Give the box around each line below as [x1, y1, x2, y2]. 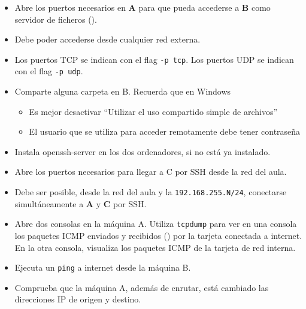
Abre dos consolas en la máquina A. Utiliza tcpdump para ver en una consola [14, 217, 297, 230]
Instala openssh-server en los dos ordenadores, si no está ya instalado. [14, 145, 271, 157]
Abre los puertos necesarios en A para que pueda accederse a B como [14, 1, 271, 13]
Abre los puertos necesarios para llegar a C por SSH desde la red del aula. [14, 165, 287, 178]
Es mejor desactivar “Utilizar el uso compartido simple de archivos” [29, 105, 278, 117]
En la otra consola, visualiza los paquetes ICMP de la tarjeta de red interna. [14, 241, 296, 253]
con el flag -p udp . [14, 65, 83, 77]
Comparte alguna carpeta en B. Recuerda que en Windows [14, 85, 231, 98]
